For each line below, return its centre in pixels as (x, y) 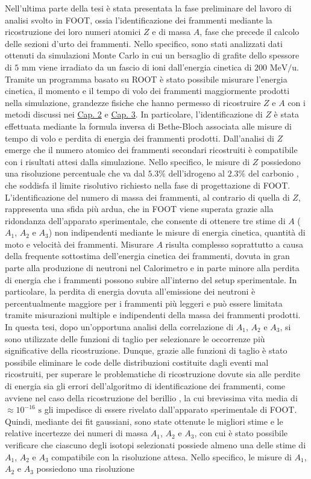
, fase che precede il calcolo (250, 32)
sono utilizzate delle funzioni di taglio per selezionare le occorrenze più (135, 338)
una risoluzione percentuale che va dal (75, 173)
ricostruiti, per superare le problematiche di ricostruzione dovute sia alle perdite (152, 374)
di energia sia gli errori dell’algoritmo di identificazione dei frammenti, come (145, 386)
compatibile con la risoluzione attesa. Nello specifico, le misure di (171, 456)
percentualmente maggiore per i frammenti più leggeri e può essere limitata (144, 303)
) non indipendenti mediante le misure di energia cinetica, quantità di (177, 232)
